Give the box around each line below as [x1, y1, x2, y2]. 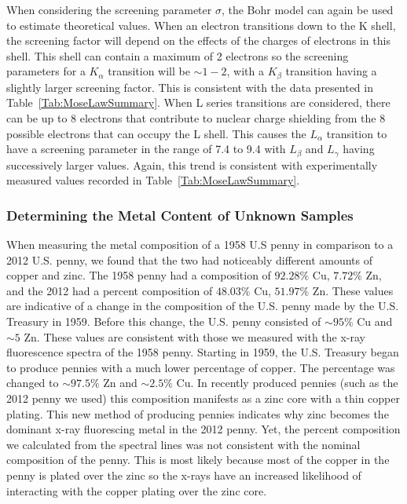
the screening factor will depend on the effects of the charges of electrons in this [6, 32, 390, 49]
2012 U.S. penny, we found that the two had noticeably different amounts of [6, 251, 373, 268]
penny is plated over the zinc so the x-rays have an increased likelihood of [6, 466, 361, 483]
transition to [326, 125, 387, 141]
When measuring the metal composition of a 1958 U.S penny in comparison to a [6, 236, 394, 253]
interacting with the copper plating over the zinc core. [6, 482, 267, 499]
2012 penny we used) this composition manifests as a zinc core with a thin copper [6, 390, 401, 406]
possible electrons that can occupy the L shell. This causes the [6, 125, 306, 141]
